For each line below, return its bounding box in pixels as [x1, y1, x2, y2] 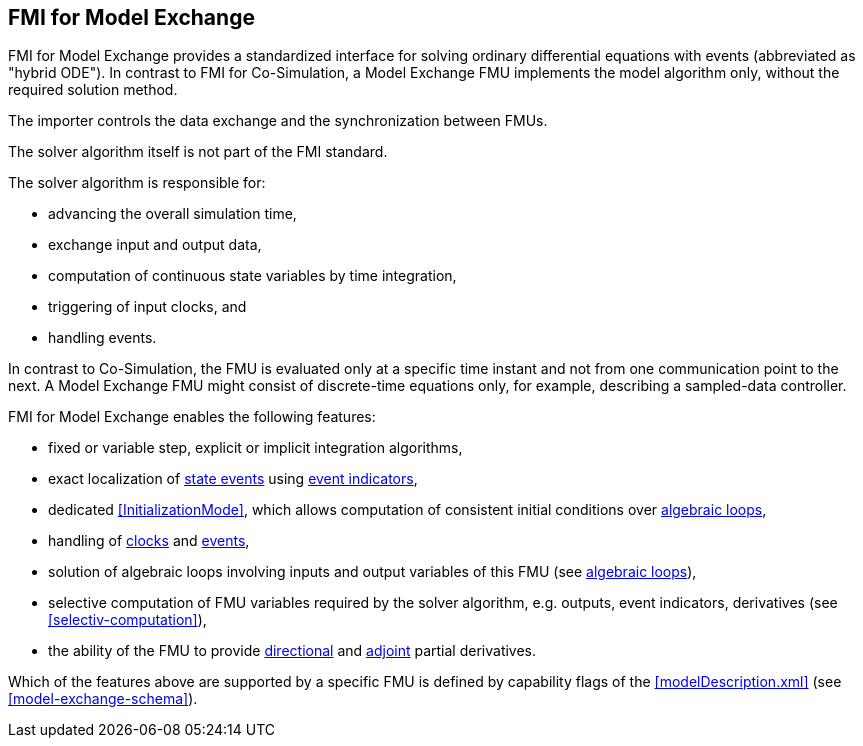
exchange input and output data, [48, 236, 262, 254]
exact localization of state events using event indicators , [48, 470, 418, 488]
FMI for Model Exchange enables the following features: [8, 408, 376, 426]
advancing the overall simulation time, [48, 205, 297, 223]
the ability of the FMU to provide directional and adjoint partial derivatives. [48, 642, 537, 660]
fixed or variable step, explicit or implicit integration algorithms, [48, 439, 463, 457]
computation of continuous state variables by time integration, [48, 267, 457, 285]
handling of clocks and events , [48, 532, 250, 550]
